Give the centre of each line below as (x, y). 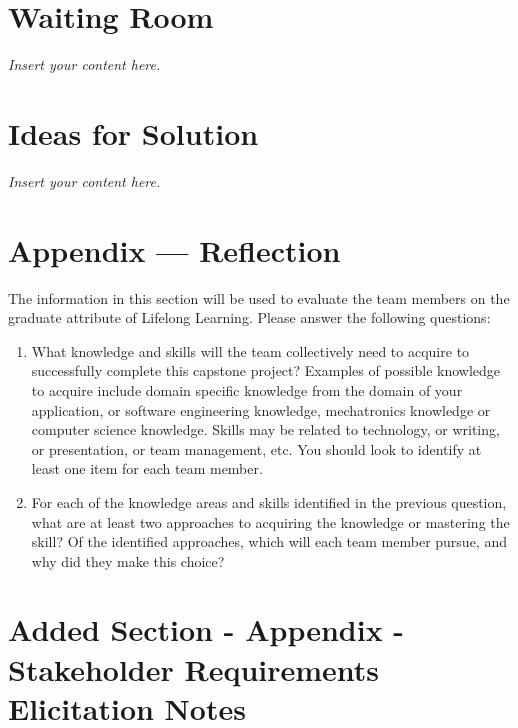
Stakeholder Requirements (194, 668)
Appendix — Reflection (174, 249)
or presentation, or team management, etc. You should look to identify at (256, 448)
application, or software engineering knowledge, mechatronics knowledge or (261, 409)
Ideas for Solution (133, 132)
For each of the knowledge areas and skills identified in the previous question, (269, 501)
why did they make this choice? (128, 560)
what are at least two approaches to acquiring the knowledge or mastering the (270, 521)
